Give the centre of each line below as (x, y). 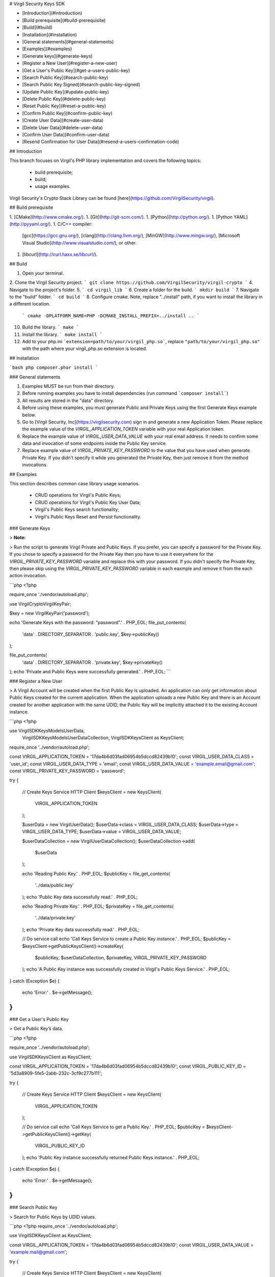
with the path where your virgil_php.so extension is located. (85, 349)
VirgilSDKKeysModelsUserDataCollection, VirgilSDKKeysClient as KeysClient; (103, 738)
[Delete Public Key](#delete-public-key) (64, 99)
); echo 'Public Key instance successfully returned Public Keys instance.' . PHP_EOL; (111, 1157)
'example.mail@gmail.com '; (38, 1252)
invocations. (35, 465)
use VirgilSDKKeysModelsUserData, (47, 730)
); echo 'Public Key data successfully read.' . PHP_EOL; (80, 897)
